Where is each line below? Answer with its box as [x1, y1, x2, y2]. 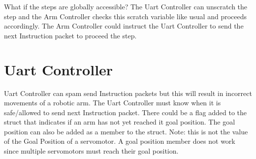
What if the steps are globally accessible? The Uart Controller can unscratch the [4, 1, 248, 11]
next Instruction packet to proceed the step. [4, 30, 137, 40]
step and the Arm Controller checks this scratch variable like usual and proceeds [4, 11, 247, 21]
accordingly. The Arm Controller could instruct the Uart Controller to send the [4, 21, 244, 31]
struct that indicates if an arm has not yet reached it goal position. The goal [4, 117, 235, 127]
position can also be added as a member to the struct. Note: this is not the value [4, 126, 248, 136]
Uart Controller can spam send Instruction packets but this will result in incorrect [4, 88, 252, 98]
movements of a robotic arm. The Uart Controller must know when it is [4, 97, 221, 108]
